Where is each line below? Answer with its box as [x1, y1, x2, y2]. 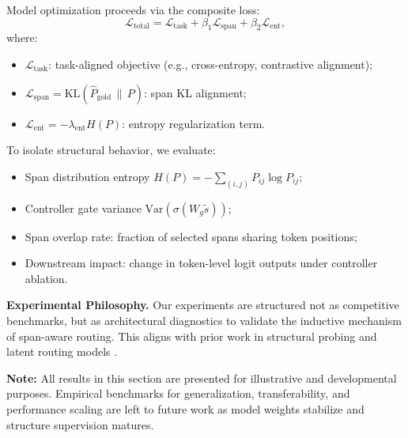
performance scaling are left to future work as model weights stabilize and [6, 400, 365, 417]
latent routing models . [6, 343, 118, 360]
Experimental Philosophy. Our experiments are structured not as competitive [6, 296, 399, 313]
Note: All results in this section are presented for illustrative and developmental [6, 369, 397, 386]
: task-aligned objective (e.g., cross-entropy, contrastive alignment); [48, 55, 373, 72]
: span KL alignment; [143, 84, 247, 100]
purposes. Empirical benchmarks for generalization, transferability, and [6, 385, 350, 402]
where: [6, 29, 38, 46]
